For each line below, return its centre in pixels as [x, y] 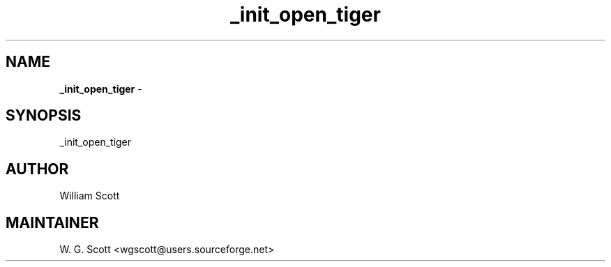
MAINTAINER [52, 222]
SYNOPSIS [44, 116]
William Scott [90, 196]
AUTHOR [37, 169]
